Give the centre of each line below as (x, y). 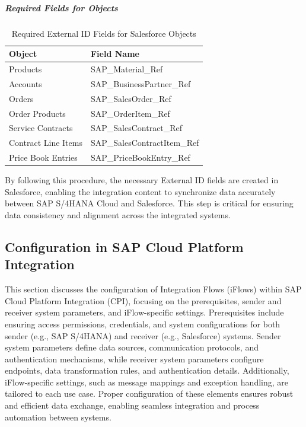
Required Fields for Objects (61, 7)
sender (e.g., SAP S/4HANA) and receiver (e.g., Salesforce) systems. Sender (143, 335)
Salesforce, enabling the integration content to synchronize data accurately (140, 191)
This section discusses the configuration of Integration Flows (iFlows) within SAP (153, 289)
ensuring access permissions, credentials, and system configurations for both (143, 324)
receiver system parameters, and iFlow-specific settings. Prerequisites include (144, 312)
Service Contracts (41, 128)
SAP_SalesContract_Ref (136, 128)
